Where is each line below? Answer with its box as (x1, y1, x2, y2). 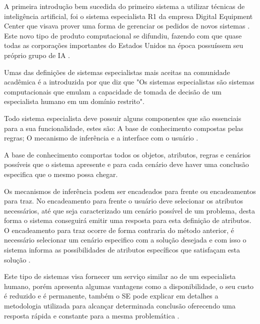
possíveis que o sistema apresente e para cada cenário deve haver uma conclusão (4, 159, 249, 169)
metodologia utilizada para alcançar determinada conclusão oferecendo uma (4, 300, 236, 311)
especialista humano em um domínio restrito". (4, 96, 144, 106)
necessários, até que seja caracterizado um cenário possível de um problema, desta (4, 205, 255, 215)
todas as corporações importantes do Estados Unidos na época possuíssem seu (4, 40, 243, 50)
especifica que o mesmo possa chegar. (4, 168, 118, 179)
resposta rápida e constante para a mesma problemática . (4, 310, 179, 320)
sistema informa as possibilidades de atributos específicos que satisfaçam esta (4, 244, 240, 255)
